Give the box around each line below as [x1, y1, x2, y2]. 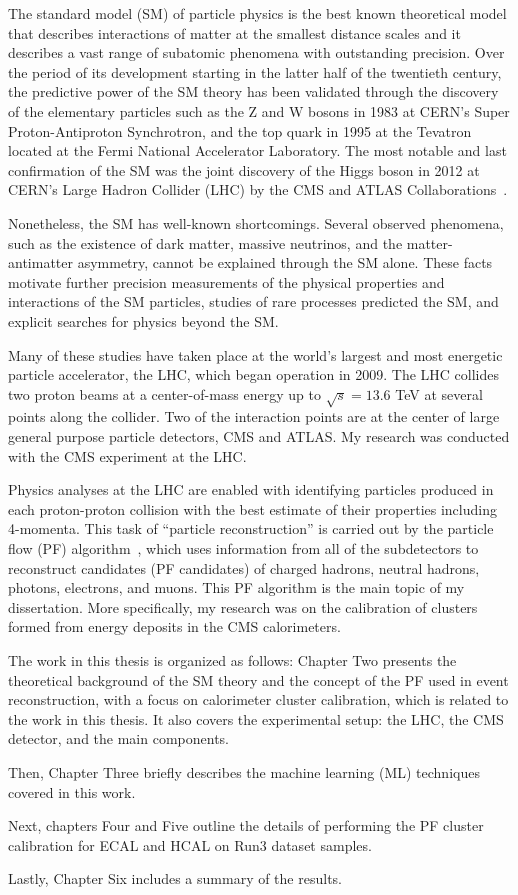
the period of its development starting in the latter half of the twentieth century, [8, 61, 502, 82]
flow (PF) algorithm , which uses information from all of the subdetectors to [8, 538, 479, 559]
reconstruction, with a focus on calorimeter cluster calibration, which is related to [8, 689, 509, 710]
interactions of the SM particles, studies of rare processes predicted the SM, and [8, 291, 499, 312]
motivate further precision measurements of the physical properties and [8, 271, 445, 292]
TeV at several [395, 383, 483, 404]
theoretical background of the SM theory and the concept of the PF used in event [8, 669, 509, 690]
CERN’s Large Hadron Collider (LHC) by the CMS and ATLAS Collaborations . [8, 179, 508, 200]
